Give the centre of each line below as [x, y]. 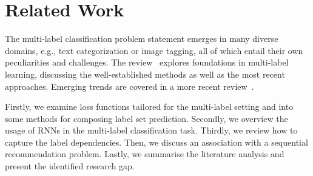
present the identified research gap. [70, 166]
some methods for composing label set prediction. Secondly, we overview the [146, 118]
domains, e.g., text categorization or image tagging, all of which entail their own [154, 50]
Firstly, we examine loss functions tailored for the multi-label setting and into [149, 107]
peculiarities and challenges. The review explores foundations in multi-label [147, 62]
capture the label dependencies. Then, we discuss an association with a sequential [156, 142]
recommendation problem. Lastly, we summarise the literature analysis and [145, 154]
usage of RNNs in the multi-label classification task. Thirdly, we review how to [151, 130]
